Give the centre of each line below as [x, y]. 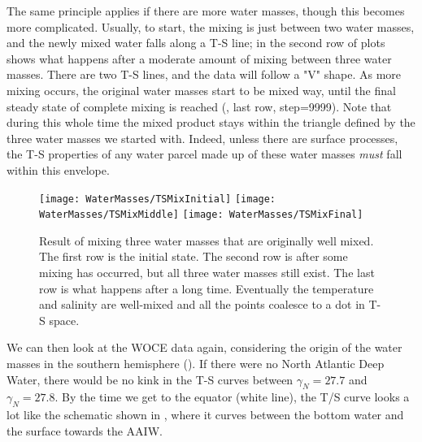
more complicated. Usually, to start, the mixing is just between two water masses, [211, 26]
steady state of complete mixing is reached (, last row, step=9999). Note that [199, 106]
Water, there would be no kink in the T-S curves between [150, 379]
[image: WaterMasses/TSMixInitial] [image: [158, 199]
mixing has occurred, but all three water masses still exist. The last [207, 273]
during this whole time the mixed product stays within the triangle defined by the [211, 122]
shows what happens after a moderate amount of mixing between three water [199, 58]
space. [64, 320]
